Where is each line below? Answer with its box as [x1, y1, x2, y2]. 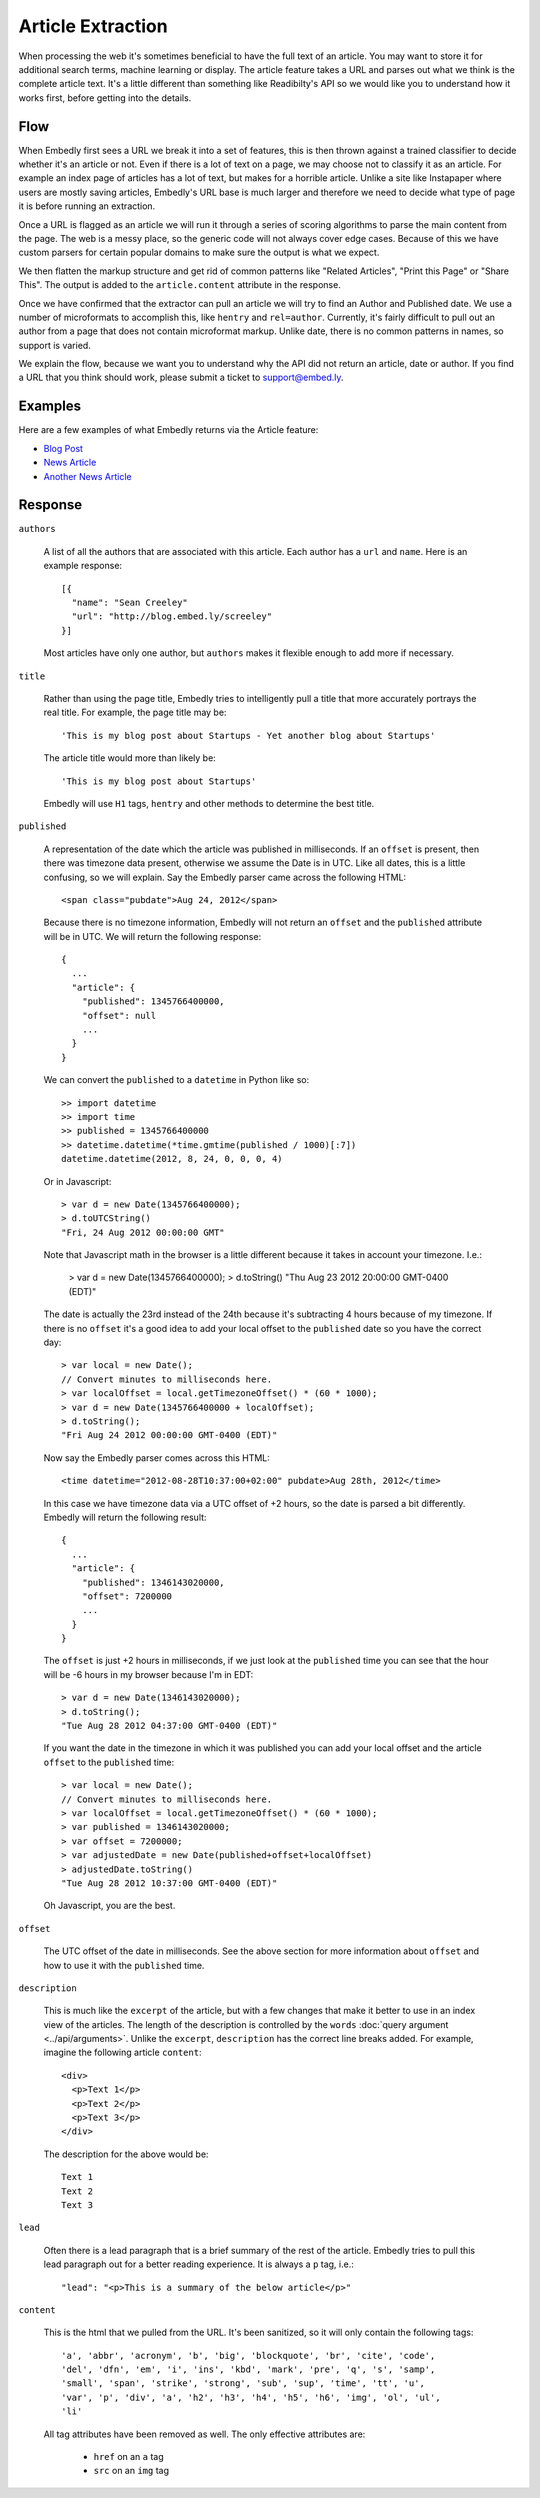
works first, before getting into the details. [18, 91, 192, 104]
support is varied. [18, 339, 92, 351]
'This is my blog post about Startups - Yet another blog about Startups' [61, 730, 436, 741]
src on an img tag [93, 2465, 170, 2477]
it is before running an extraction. [18, 200, 156, 212]
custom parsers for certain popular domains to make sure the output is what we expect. [18, 246, 380, 259]
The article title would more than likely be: [43, 752, 217, 764]
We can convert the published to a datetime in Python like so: [43, 1074, 310, 1086]
